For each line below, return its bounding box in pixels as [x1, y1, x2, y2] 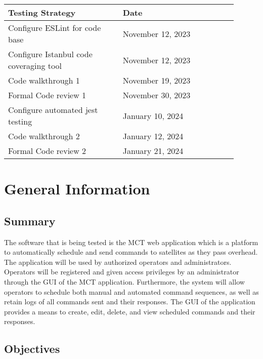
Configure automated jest [8, 104, 98, 115]
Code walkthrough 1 [8, 74, 80, 86]
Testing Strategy [8, 7, 76, 18]
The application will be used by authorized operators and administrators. [4, 256, 232, 267]
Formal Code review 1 [8, 89, 86, 101]
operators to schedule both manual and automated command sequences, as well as [4, 286, 259, 297]
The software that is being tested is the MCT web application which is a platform [4, 236, 258, 247]
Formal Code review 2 [8, 145, 86, 156]
